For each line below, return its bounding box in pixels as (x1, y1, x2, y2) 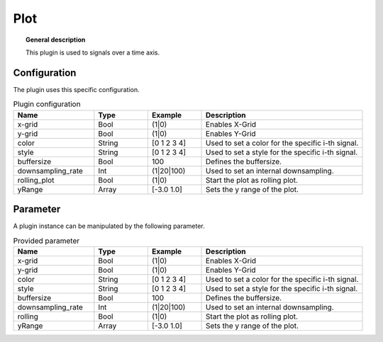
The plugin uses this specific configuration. (13, 85, 140, 93)
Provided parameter (13, 236, 80, 246)
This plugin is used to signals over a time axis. (26, 48, 160, 57)
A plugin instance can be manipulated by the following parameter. (13, 222, 205, 230)
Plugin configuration (13, 99, 81, 109)
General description (26, 35, 86, 44)
